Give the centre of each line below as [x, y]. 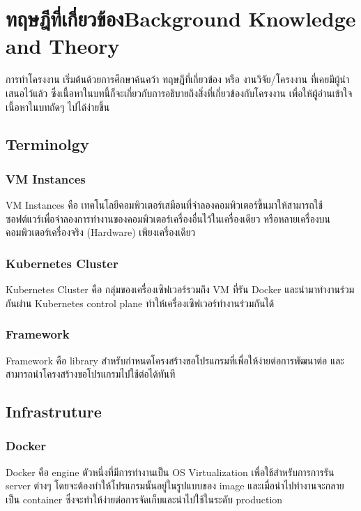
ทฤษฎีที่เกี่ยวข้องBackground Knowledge [181, 18]
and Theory [63, 46]
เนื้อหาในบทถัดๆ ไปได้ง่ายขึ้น [58, 106]
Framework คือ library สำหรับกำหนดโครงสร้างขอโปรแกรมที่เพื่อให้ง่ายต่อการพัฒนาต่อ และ [175, 360]
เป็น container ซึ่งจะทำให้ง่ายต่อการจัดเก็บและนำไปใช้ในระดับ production [144, 499]
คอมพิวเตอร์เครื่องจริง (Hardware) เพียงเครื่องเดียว [101, 232]
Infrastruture [54, 412]
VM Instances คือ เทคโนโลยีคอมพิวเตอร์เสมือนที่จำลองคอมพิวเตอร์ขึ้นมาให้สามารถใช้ [164, 205]
